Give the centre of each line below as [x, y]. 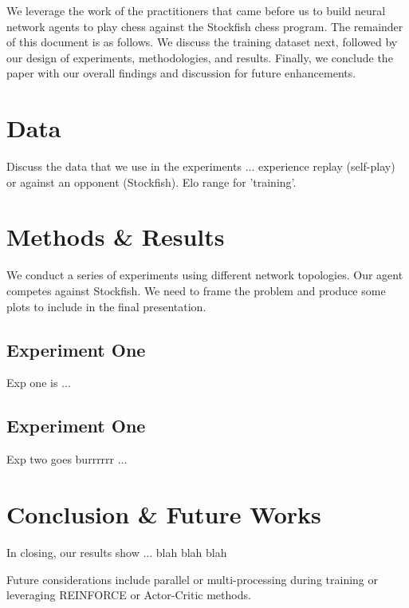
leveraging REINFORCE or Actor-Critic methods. [129, 595]
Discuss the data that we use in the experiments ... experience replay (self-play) [201, 166]
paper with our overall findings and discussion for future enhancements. [181, 73]
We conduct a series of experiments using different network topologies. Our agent [205, 275]
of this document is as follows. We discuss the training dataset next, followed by [202, 42]
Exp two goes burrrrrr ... [67, 459]
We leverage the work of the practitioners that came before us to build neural [196, 10]
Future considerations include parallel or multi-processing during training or [193, 579]
